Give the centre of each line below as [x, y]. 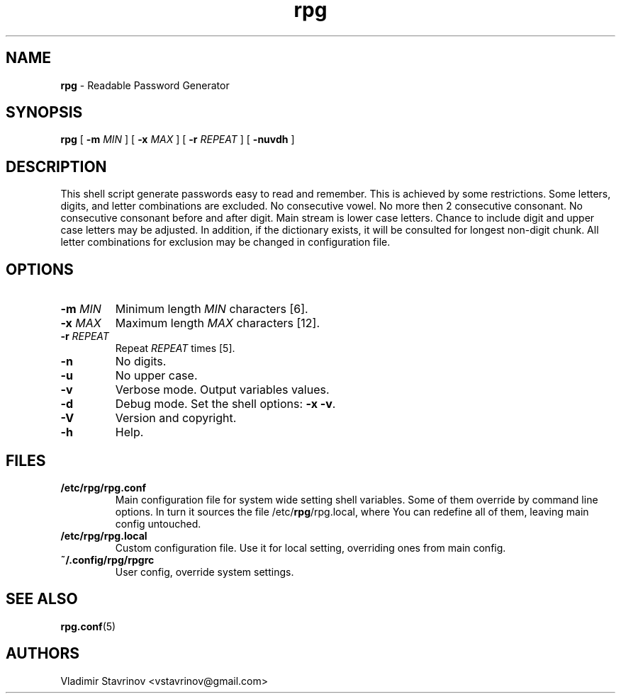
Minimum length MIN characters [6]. [212, 309]
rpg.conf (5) [88, 626]
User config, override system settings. [205, 572]
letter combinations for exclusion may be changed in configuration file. [225, 242]
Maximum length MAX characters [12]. [218, 323]
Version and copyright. [176, 418]
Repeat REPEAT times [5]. [175, 348]
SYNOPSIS [44, 113]
